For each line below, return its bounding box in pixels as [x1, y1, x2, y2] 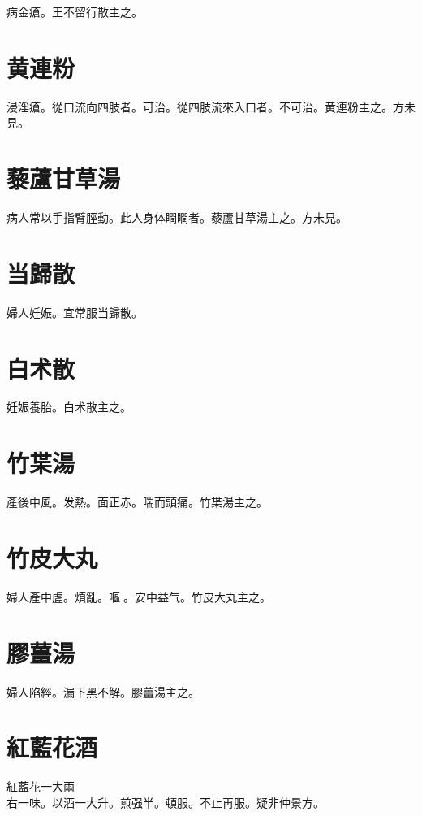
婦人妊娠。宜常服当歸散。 [6, 303, 143, 320]
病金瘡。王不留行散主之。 [6, 3, 143, 20]
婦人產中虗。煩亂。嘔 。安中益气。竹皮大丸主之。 [6, 588, 271, 605]
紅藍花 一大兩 [6, 778, 75, 795]
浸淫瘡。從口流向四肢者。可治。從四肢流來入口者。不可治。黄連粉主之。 [6, 98, 393, 115]
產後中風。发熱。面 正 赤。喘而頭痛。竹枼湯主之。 [6, 493, 268, 510]
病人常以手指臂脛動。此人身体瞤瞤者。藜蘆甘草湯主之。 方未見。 [6, 209, 347, 226]
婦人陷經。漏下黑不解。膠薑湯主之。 [6, 683, 200, 700]
